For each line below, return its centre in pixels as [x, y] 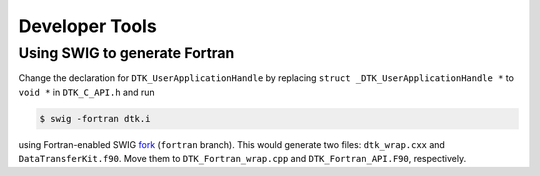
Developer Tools [87, 26]
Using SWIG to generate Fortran [126, 53]
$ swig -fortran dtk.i [95, 118]
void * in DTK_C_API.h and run [86, 92]
